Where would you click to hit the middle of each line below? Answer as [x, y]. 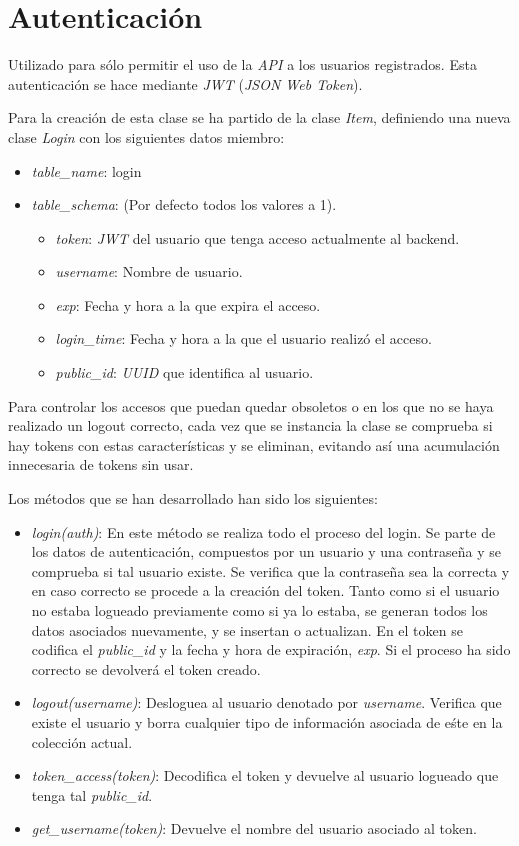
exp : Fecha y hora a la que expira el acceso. [188, 304]
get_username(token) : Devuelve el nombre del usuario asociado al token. [254, 828]
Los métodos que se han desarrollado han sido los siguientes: [193, 498]
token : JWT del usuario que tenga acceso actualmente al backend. [257, 237]
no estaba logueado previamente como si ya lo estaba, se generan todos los [259, 610]
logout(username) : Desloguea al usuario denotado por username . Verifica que [266, 702]
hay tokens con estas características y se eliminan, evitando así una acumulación [254, 444]
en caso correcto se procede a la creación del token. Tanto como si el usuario [265, 590]
